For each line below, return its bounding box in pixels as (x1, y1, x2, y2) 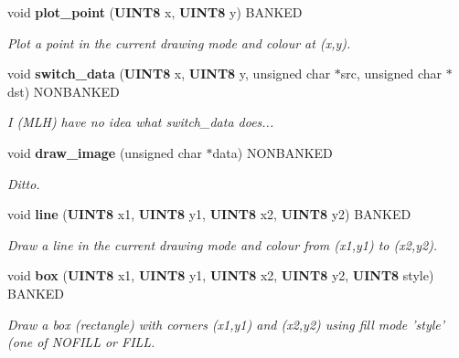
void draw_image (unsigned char (7, 142, 202, 162)
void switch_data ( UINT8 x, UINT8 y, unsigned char (7, 64, 331, 83)
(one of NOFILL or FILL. (7, 332, 155, 352)
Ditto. (7, 174, 40, 193)
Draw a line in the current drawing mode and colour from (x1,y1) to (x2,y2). (7, 235, 438, 254)
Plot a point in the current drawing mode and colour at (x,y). (7, 33, 351, 52)
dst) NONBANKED (7, 81, 120, 100)
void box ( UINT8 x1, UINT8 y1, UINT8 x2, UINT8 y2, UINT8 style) (7, 266, 434, 285)
